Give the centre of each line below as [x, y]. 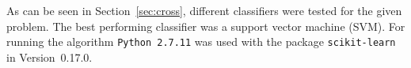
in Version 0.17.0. [49, 57]
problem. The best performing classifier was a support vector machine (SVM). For [206, 26]
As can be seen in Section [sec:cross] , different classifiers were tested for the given [204, 10]
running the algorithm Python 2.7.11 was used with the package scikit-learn [201, 42]
